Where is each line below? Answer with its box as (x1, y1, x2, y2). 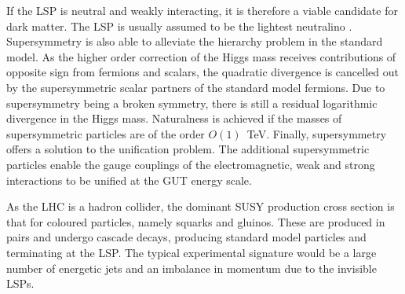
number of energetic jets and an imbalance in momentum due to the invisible (6, 259, 377, 276)
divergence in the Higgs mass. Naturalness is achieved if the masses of (6, 110, 342, 127)
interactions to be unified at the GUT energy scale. (6, 171, 252, 188)
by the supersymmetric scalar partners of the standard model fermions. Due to (6, 79, 385, 95)
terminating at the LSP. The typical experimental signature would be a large (6, 244, 377, 260)
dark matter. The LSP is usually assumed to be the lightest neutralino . (6, 17, 352, 34)
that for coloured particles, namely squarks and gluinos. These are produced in (6, 213, 385, 230)
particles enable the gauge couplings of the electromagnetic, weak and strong (6, 156, 375, 172)
